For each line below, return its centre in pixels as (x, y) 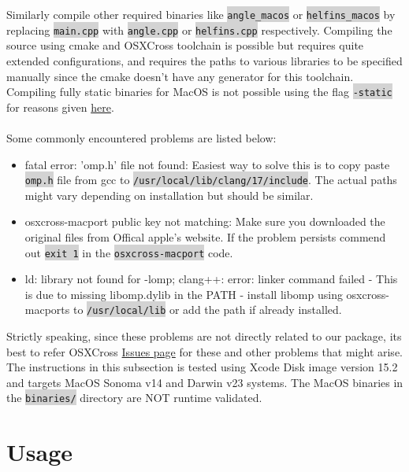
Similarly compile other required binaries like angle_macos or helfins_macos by (201, 14)
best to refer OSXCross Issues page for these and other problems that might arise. (204, 351)
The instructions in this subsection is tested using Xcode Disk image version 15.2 (202, 367)
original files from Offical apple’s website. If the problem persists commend (205, 236)
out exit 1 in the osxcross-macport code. (129, 252)
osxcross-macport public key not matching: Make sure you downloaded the (205, 221)
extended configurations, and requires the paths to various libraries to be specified (204, 60)
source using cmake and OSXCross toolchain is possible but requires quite (185, 45)
